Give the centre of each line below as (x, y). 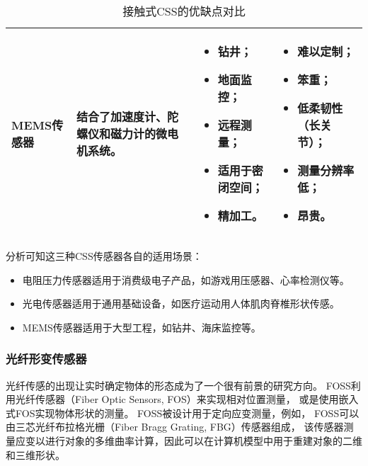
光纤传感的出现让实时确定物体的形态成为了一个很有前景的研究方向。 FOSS (178, 385)
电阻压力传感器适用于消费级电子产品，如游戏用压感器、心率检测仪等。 (186, 279)
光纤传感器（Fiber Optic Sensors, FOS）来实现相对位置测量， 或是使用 (177, 399)
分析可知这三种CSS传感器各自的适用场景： (104, 256)
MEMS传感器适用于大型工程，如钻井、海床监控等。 (142, 327)
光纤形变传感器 (46, 359)
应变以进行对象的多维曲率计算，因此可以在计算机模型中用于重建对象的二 (184, 440)
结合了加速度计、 (121, 116)
